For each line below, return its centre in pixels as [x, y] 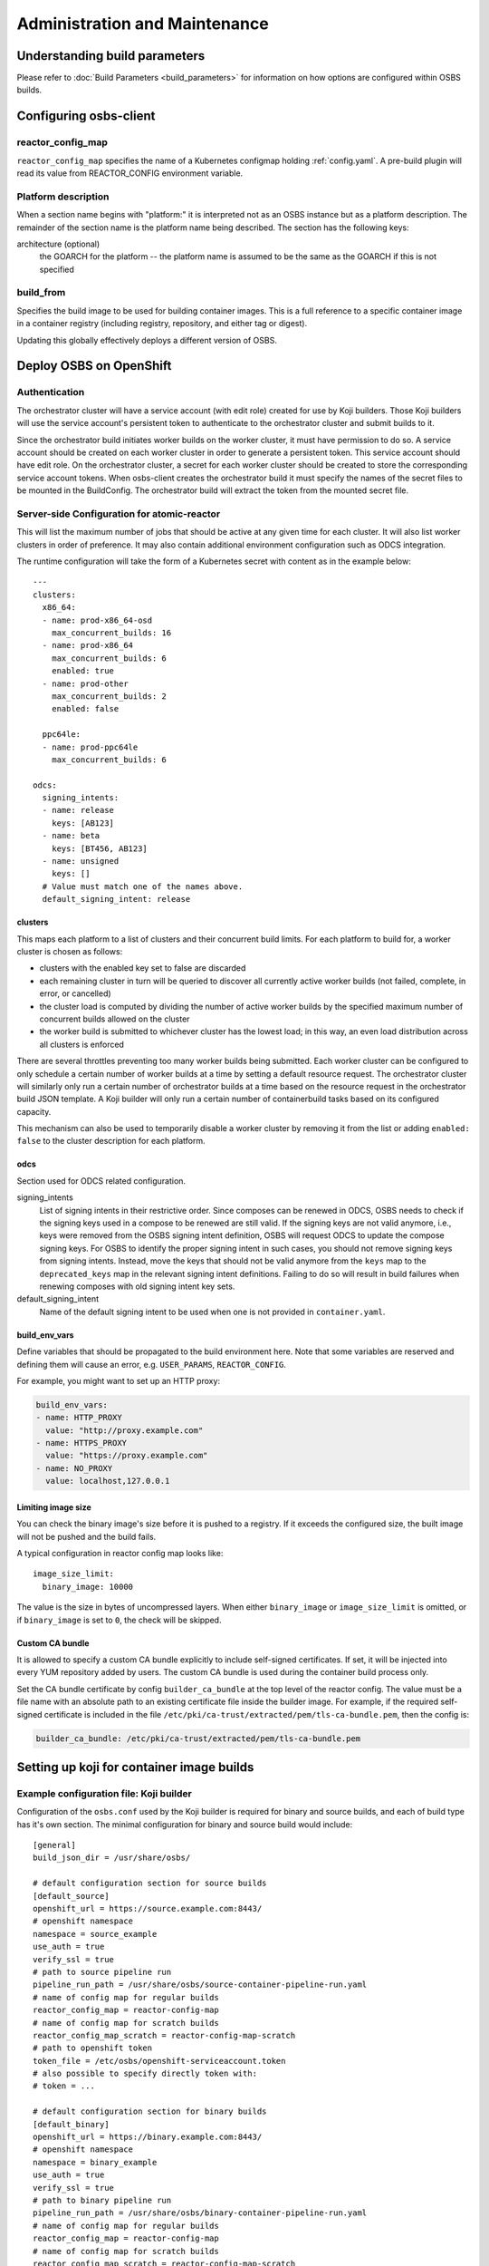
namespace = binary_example [95, 2162]
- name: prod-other [85, 683]
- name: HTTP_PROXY [79, 1418]
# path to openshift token [93, 2048]
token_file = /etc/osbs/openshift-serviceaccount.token [159, 2061]
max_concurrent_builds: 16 [111, 633]
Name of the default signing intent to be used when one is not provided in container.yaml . [212, 1312]
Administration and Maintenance [143, 24]
